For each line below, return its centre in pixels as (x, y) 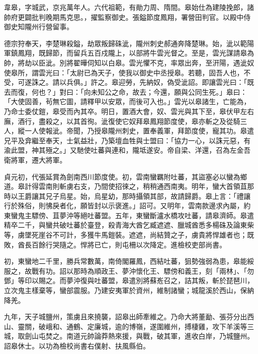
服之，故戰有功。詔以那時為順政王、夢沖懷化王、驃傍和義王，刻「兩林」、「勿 (129, 270)
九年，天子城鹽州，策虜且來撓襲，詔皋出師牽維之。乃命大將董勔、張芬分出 (126, 317)
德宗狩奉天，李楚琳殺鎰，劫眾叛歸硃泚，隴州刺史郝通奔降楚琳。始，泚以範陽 (129, 43)
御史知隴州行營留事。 (39, 27)
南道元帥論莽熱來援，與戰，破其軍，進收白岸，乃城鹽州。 (160, 336)
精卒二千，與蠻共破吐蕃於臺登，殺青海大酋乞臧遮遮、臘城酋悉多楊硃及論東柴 (129, 225)
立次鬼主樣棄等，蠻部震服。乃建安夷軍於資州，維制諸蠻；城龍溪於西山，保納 (129, 290)
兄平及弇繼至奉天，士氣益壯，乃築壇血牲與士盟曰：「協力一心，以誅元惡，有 (127, 140)
